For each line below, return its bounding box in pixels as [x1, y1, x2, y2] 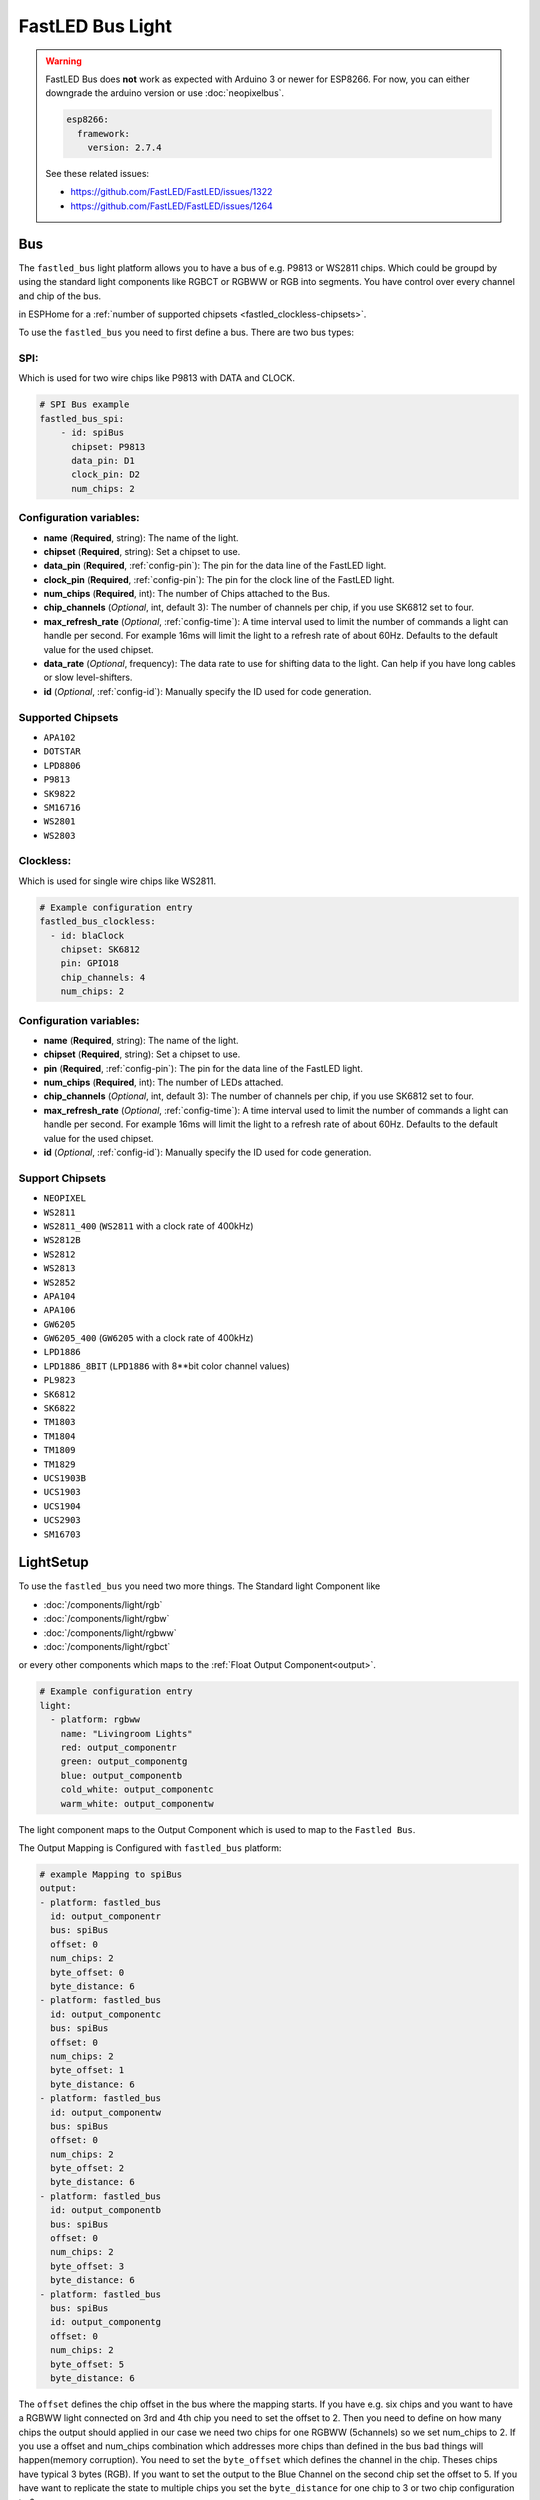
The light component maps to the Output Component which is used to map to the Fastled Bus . [18, 1823, 416, 1835]
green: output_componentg [60, 1756, 188, 1767]
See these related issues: [45, 168, 150, 180]
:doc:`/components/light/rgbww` [43, 1626, 177, 1639]
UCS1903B [43, 1472, 87, 1484]
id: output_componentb [50, 2205, 162, 2216]
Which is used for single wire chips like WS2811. [18, 875, 217, 887]
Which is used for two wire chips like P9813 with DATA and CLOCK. [18, 372, 295, 384]
